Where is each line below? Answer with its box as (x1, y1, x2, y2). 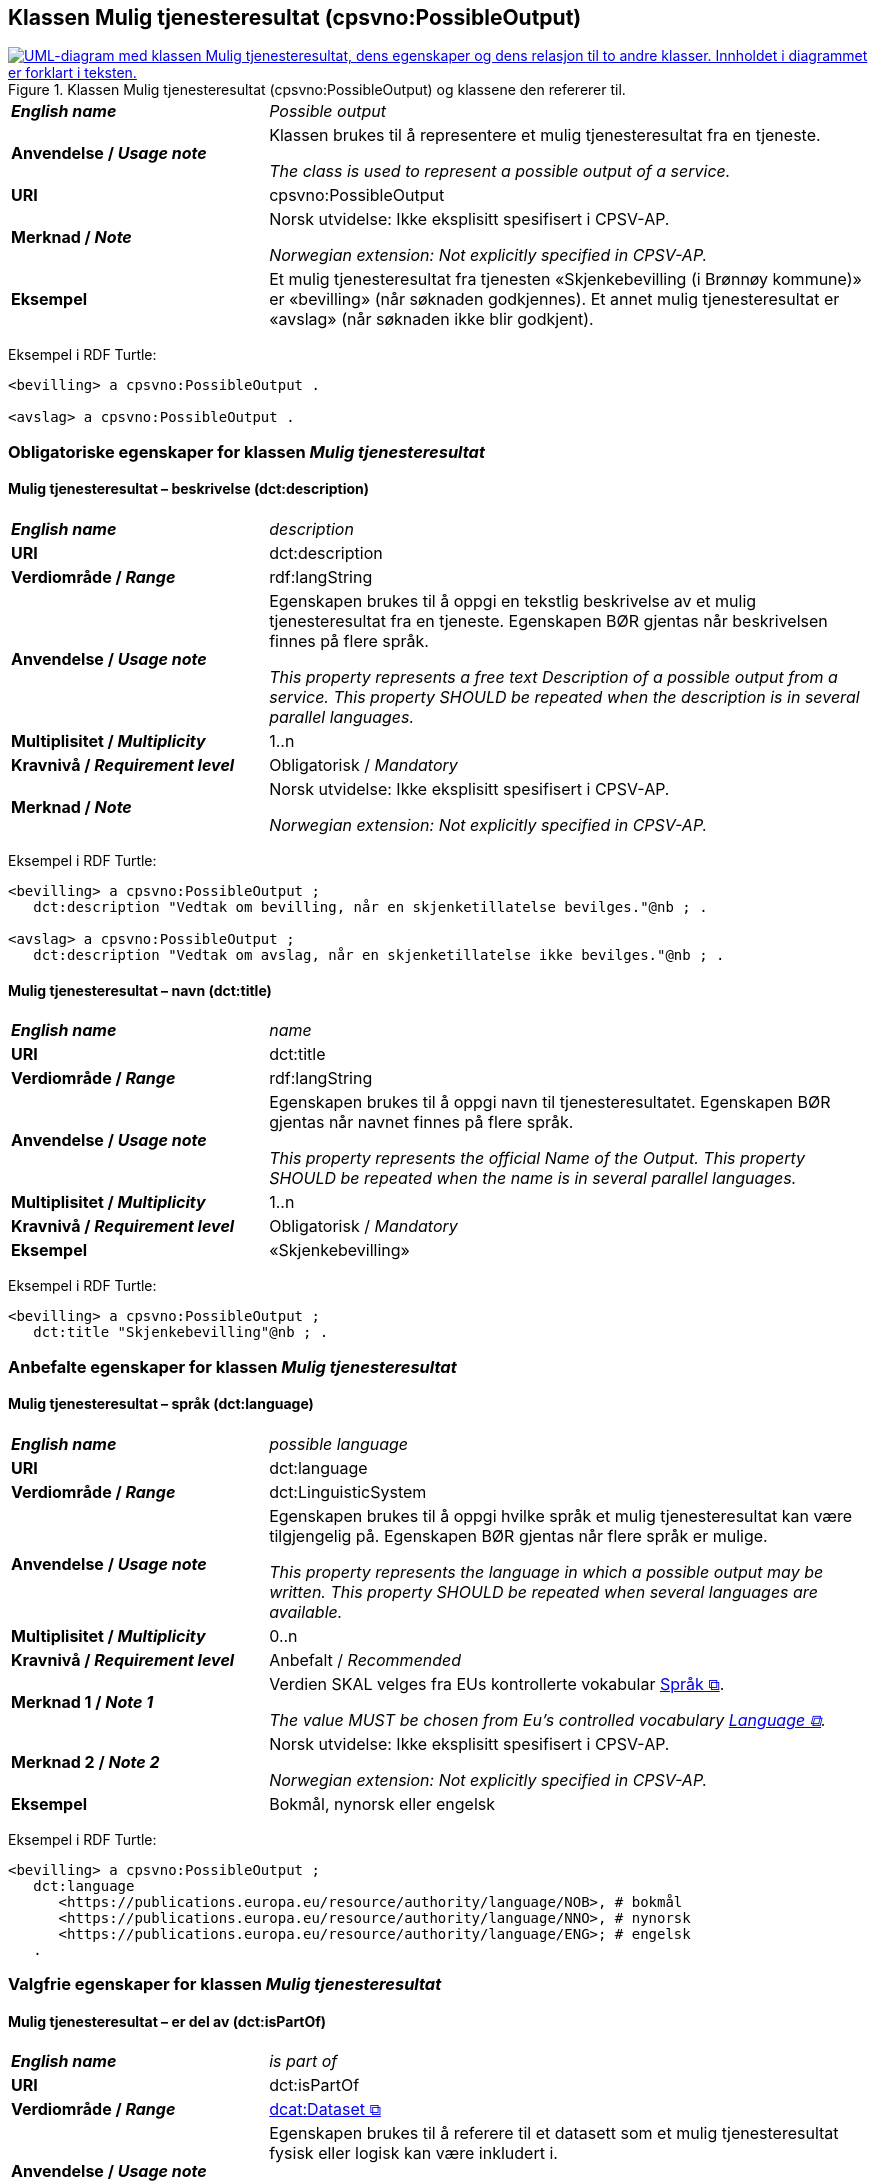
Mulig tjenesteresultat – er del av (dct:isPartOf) (8, 2012, 327, 2030)
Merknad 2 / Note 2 (11, 1751, 160, 1772)
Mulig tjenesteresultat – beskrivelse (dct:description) (8, 480, 370, 498)
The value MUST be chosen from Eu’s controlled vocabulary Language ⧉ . (269, 1709, 826, 1730)
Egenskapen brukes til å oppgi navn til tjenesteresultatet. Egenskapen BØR (269, 1092, 831, 1113)
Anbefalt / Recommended (269, 1649, 462, 1670)
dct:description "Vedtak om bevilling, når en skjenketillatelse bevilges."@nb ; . (33, 899, 708, 916)
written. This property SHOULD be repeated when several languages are (269, 1581, 818, 1602)
